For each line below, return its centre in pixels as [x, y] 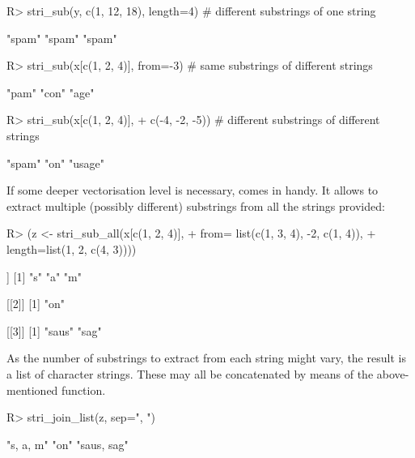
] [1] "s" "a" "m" [44, 276]
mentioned [32, 390]
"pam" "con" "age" [51, 92]
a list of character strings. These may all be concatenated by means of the [190, 373]
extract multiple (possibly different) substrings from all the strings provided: [196, 205]
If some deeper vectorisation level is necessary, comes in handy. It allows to [193, 190]
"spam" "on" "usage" [56, 163]
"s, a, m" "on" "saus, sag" [68, 444]
